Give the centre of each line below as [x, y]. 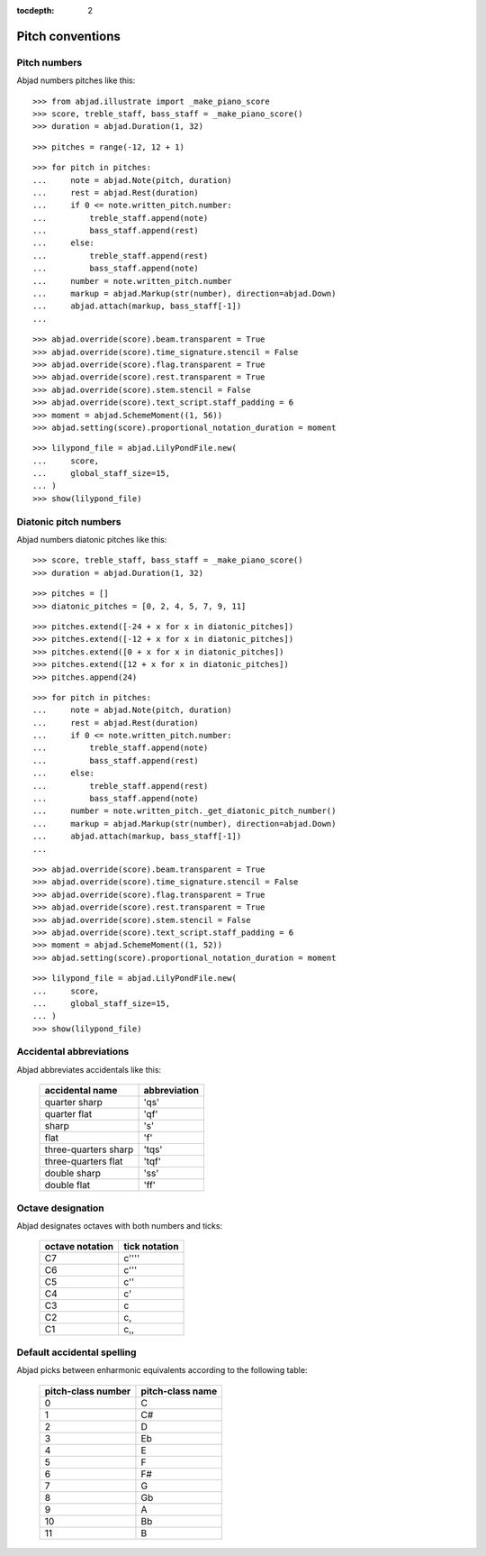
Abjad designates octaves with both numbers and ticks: [120, 1225]
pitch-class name [179, 1391]
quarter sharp [74, 1103]
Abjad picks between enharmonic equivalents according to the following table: [162, 1370]
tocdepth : [36, 10]
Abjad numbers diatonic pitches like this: [92, 540]
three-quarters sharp [89, 1149]
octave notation [79, 1247]
